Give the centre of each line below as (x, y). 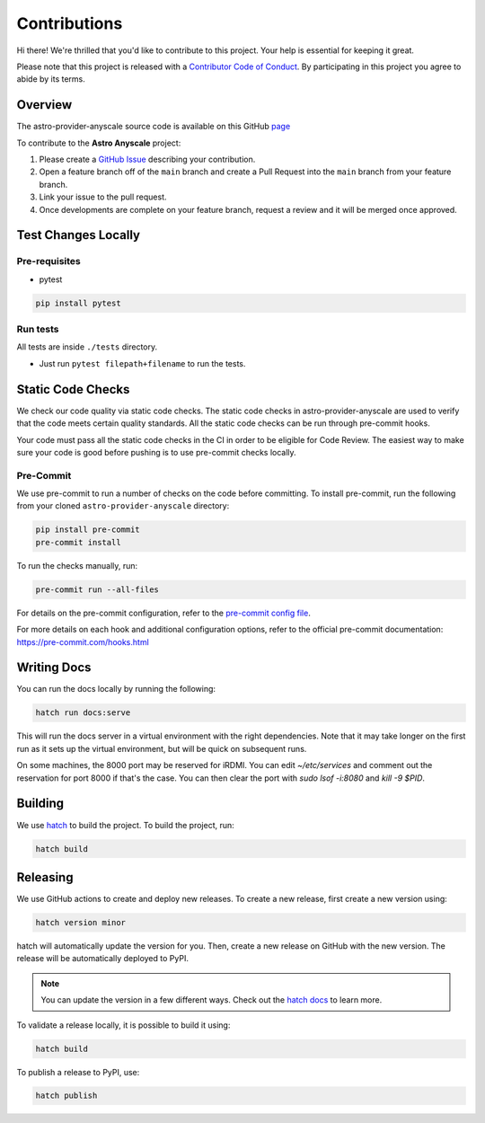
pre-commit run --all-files (97, 589)
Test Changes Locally (79, 235)
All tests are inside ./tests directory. (87, 347)
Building (40, 804)
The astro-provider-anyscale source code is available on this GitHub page (154, 127)
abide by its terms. (51, 79)
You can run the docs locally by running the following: (116, 689)
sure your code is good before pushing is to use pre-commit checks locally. (156, 452)
